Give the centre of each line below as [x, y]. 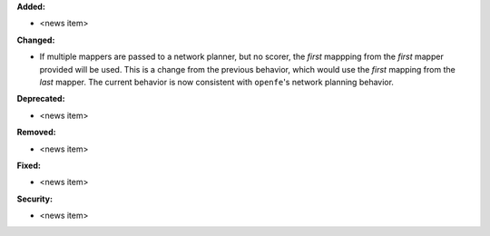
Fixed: [29, 165]
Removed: [36, 133]
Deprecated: [41, 99]
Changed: [36, 40]
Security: [35, 199]
